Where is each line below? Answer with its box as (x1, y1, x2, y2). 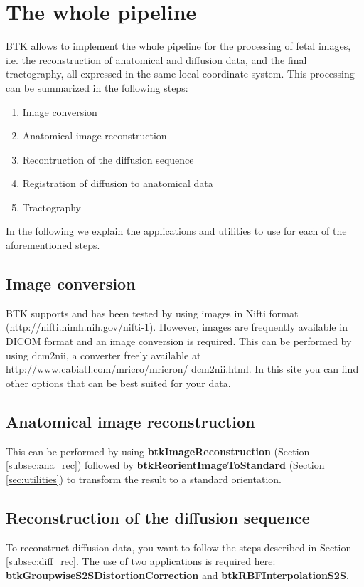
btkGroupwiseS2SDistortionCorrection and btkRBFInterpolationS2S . (6, 567, 349, 582)
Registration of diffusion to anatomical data (22, 176, 213, 191)
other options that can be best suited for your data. (6, 375, 231, 390)
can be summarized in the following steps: (6, 80, 188, 95)
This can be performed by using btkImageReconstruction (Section (6, 443, 310, 458)
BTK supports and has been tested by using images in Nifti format (6, 305, 299, 320)
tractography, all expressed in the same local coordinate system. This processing (6, 66, 355, 81)
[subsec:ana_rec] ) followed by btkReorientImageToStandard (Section (6, 458, 325, 472)
